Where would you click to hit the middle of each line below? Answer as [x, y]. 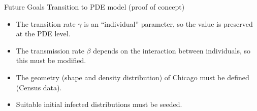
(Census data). [39, 87]
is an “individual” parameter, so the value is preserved [168, 23]
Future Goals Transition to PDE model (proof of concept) [94, 7]
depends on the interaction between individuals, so [172, 50]
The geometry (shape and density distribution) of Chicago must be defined [133, 77]
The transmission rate [50, 50]
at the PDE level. [43, 34]
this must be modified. [51, 60]
